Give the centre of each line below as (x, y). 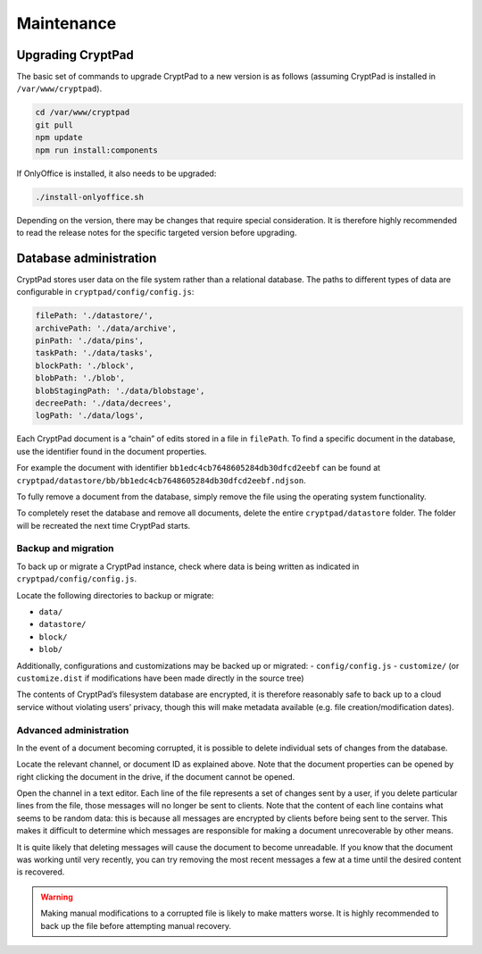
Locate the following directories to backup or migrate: (115, 595)
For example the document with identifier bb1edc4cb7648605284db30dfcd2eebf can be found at (199, 468)
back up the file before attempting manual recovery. (136, 925)
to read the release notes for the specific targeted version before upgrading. (157, 232)
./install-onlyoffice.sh (90, 197)
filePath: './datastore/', (94, 316)
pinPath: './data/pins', (90, 341)
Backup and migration (65, 548)
